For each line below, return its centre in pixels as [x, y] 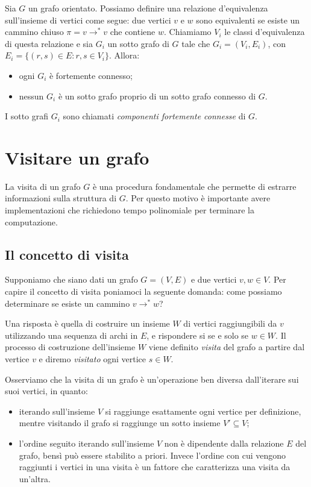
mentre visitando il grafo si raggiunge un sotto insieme [120, 423]
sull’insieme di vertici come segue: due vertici [88, 20]
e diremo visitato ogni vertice [93, 359]
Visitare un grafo [77, 157]
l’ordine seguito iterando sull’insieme [86, 443]
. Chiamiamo [188, 32]
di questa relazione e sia [49, 43]
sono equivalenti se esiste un [248, 20]
